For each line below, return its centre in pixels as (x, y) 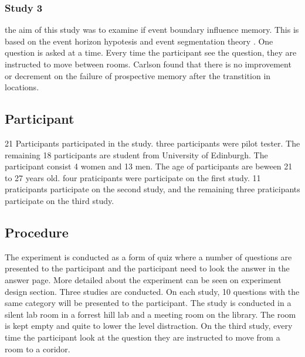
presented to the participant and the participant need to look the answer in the (147, 268)
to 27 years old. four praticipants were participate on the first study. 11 (133, 177)
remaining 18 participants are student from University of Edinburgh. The (136, 154)
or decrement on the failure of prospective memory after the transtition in (138, 75)
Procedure (37, 232)
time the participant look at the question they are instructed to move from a (143, 337)
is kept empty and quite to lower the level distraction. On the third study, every (149, 326)
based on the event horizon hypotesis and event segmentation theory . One (139, 41)
